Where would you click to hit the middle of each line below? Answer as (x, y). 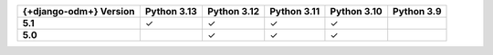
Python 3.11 (295, 11)
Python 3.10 (356, 11)
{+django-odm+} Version (79, 11)
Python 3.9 (417, 11)
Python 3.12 (233, 11)
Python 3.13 (171, 11)
